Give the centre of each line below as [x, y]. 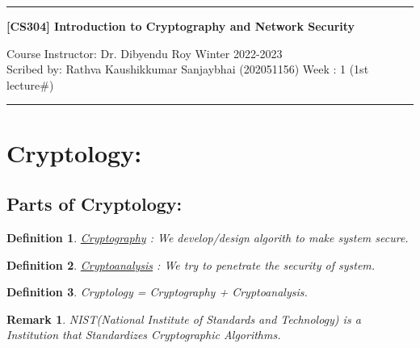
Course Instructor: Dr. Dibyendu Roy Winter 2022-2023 [145, 53]
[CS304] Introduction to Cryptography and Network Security [181, 26]
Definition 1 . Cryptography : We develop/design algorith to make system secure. [208, 237]
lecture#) [30, 84]
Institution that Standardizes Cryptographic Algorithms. [144, 335]
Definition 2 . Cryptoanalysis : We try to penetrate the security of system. [191, 264]
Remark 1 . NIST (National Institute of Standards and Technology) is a [184, 319]
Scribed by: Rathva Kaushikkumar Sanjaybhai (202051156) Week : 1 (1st [188, 69]
